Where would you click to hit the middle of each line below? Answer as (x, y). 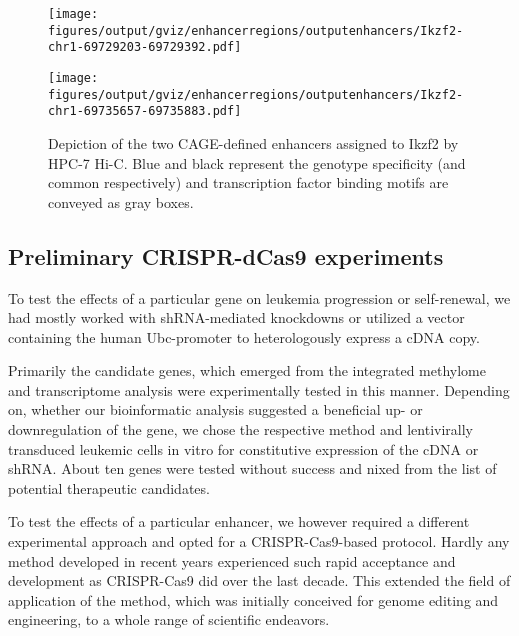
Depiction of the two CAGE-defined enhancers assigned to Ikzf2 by (253, 142)
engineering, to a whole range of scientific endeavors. (169, 619)
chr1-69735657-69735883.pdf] (145, 111)
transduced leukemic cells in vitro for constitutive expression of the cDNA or (243, 448)
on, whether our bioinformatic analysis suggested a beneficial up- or (215, 409)
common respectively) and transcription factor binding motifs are (248, 182)
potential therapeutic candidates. (109, 487)
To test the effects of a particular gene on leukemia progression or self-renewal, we (259, 297)
